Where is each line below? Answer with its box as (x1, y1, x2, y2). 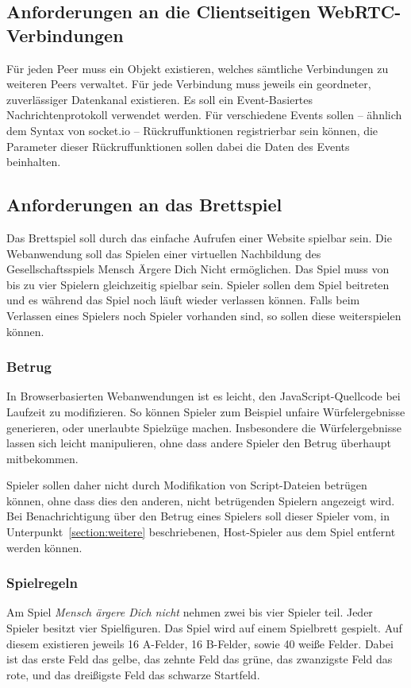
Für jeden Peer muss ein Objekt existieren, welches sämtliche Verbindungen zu (6, 60, 389, 76)
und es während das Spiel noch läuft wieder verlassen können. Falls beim (6, 292, 360, 308)
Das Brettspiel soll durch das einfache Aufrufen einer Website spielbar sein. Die (6, 229, 392, 245)
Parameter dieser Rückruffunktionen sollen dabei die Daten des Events (6, 137, 350, 154)
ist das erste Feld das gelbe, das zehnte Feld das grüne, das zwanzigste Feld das (6, 651, 393, 667)
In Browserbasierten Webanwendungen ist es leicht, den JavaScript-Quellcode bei (6, 388, 401, 404)
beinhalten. (6, 153, 61, 170)
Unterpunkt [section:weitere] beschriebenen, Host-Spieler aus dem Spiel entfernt (6, 524, 396, 540)
